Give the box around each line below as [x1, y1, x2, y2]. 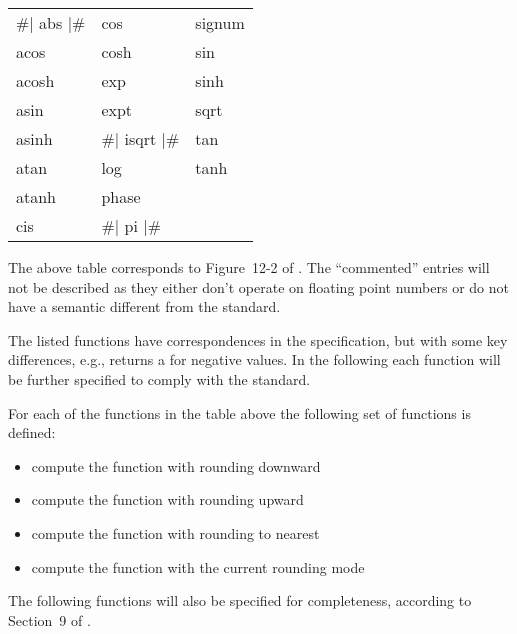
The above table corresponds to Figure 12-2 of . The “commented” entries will [8, 257, 490, 277]
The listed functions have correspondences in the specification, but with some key [8, 329, 508, 350]
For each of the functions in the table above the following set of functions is [8, 402, 471, 423]
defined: [8, 422, 56, 443]
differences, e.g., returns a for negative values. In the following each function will [8, 349, 501, 370]
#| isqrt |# [101, 127, 180, 150]
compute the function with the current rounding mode [31, 556, 365, 577]
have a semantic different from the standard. [8, 296, 281, 317]
